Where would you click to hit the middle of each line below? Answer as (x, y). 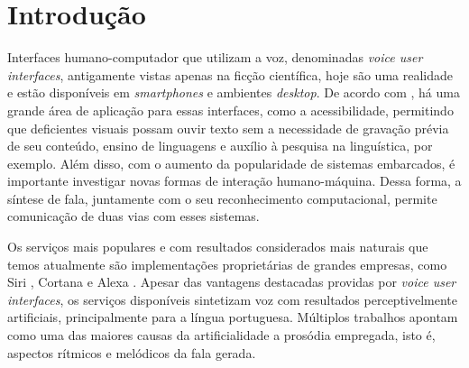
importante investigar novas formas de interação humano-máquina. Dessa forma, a (234, 181)
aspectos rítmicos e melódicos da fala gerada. (132, 352)
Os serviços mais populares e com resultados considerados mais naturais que (218, 247)
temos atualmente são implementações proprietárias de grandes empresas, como (227, 264)
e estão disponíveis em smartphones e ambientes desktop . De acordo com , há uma (234, 92)
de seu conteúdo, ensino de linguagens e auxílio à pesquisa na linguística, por (220, 146)
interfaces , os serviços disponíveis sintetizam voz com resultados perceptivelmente (233, 299)
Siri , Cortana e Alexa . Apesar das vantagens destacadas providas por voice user (232, 282)
